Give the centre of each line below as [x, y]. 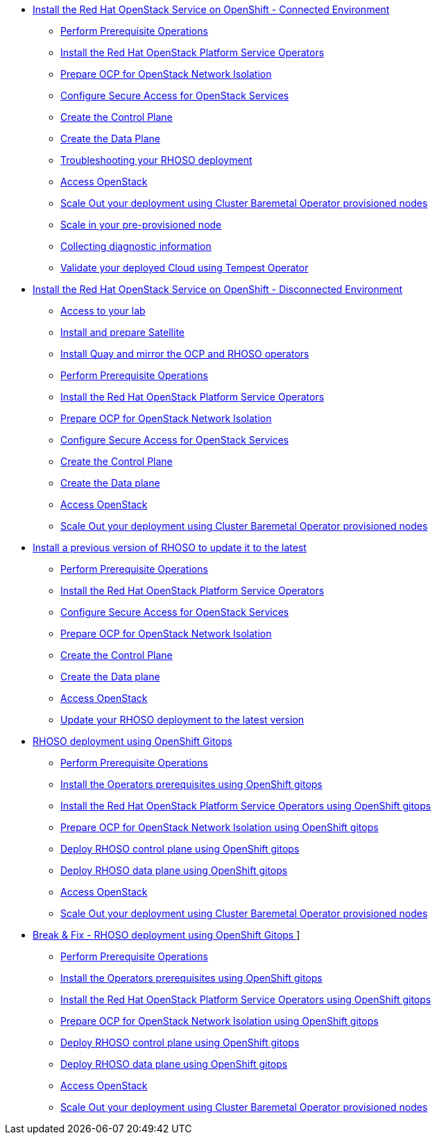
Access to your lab [103, 311]
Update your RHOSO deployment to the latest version [182, 720]
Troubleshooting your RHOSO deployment [156, 160]
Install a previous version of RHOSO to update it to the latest [170, 547]
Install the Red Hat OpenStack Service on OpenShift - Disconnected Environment [218, 289]
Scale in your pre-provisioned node [141, 225]
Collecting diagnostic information [136, 246]
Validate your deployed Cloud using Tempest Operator [185, 268]
